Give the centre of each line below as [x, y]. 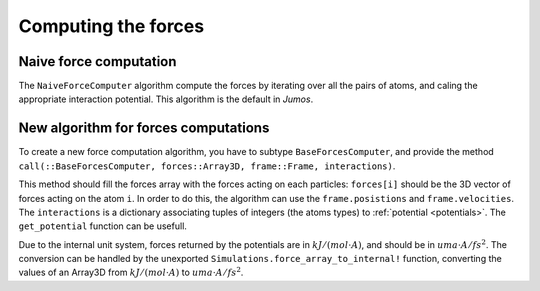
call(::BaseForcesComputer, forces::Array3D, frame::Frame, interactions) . [207, 166]
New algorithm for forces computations [144, 128]
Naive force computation [97, 61]
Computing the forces [111, 26]
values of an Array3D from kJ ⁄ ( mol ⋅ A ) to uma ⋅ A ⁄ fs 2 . [131, 272]
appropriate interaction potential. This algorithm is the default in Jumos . [166, 99]
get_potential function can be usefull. [102, 226]
